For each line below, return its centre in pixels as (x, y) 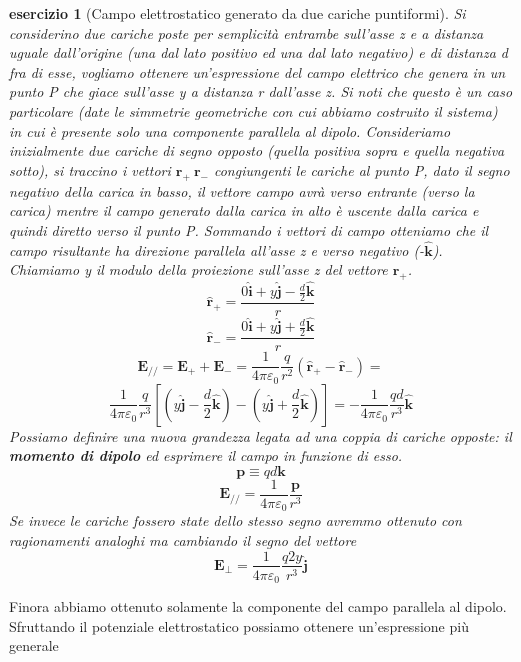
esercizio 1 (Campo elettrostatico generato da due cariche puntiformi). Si (237, 13)
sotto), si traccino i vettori (90, 169)
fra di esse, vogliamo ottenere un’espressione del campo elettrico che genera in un (257, 71)
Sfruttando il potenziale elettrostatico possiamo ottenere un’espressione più (239, 625)
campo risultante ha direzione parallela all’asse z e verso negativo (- (217, 249)
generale (34, 645)
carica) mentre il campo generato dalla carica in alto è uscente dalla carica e (244, 210)
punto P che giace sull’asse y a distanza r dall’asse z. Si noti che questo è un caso (261, 91)
